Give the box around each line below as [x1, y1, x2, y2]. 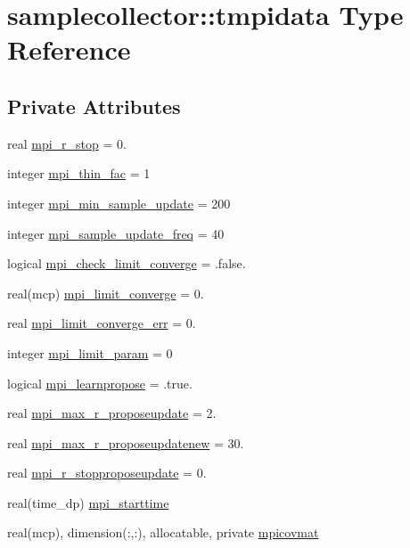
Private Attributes [7, 92, 181, 119]
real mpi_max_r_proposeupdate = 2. [7, 404, 217, 422]
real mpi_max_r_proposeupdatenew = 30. [7, 433, 244, 452]
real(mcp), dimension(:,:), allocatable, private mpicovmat [7, 523, 319, 542]
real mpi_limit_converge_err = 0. [7, 314, 196, 332]
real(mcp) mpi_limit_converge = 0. [7, 283, 204, 302]
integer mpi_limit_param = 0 [7, 343, 173, 362]
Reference [7, 31, 131, 68]
